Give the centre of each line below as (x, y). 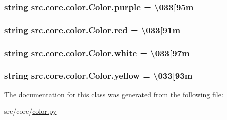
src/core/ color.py (31, 111)
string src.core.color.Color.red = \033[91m (92, 29)
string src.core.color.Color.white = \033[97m (97, 52)
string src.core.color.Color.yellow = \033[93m (98, 76)
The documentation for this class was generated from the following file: (114, 94)
